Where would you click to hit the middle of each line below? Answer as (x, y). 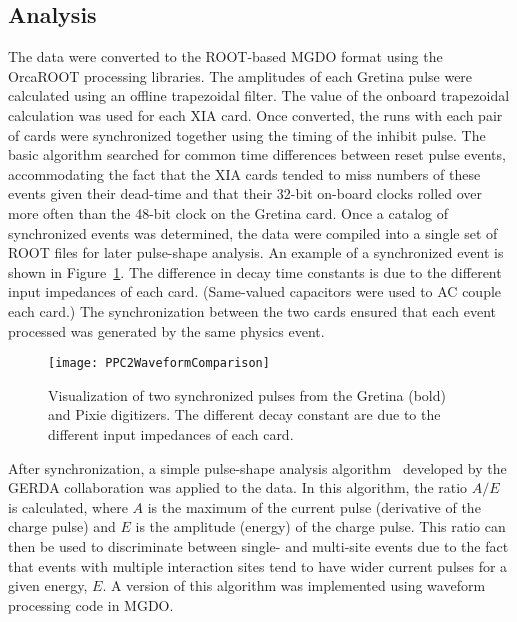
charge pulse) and (62, 526)
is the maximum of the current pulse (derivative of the (314, 506)
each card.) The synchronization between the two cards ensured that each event (252, 310)
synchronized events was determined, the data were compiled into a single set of (253, 232)
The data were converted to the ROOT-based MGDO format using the (225, 56)
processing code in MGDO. (91, 604)
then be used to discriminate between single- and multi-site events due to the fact (258, 545)
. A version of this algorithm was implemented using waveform (294, 585)
